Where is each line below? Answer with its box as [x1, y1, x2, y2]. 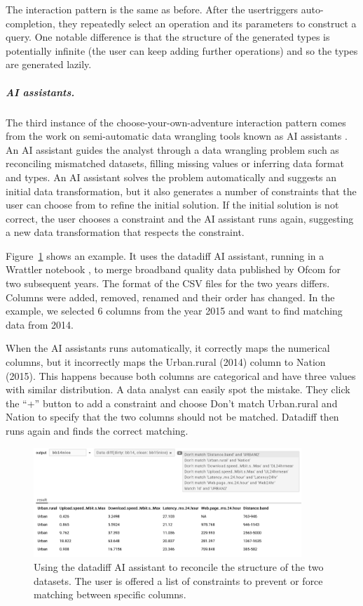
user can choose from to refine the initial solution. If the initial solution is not [6, 197, 339, 212]
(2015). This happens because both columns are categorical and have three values [6, 368, 356, 383]
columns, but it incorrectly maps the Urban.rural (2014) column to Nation [6, 355, 326, 369]
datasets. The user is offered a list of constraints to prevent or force [34, 573, 323, 588]
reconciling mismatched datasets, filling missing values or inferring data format [6, 156, 344, 171]
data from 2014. [6, 317, 74, 331]
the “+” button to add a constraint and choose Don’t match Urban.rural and [6, 395, 338, 410]
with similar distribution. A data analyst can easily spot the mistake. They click [6, 382, 350, 397]
